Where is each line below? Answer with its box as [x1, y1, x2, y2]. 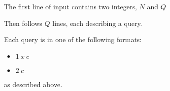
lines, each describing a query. [52, 18, 142, 28]
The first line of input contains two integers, [4, 1, 137, 11]
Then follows [4, 18, 42, 28]
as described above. [4, 79, 63, 89]
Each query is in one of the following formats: [4, 34, 142, 45]
